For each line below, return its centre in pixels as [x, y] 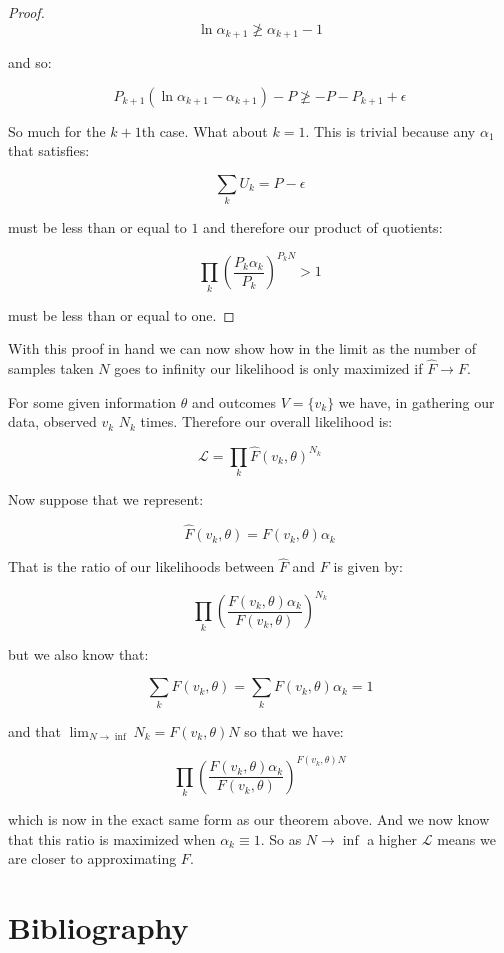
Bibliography [98, 927]
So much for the [57, 130]
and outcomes [233, 401]
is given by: [368, 566]
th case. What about [204, 130]
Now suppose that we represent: [106, 499]
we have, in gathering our [416, 401]
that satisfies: [49, 150]
